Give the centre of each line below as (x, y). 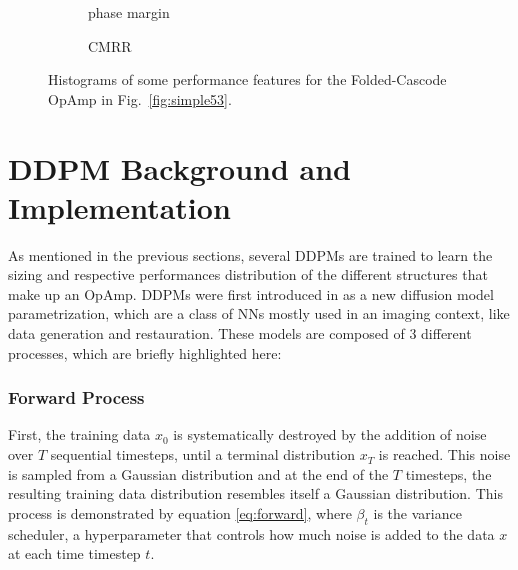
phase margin (129, 12)
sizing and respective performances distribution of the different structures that (248, 274)
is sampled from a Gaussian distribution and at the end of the (198, 473)
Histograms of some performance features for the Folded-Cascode (247, 79)
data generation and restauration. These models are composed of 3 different (240, 333)
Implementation (119, 206)
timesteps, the (448, 473)
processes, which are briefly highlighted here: (145, 352)
